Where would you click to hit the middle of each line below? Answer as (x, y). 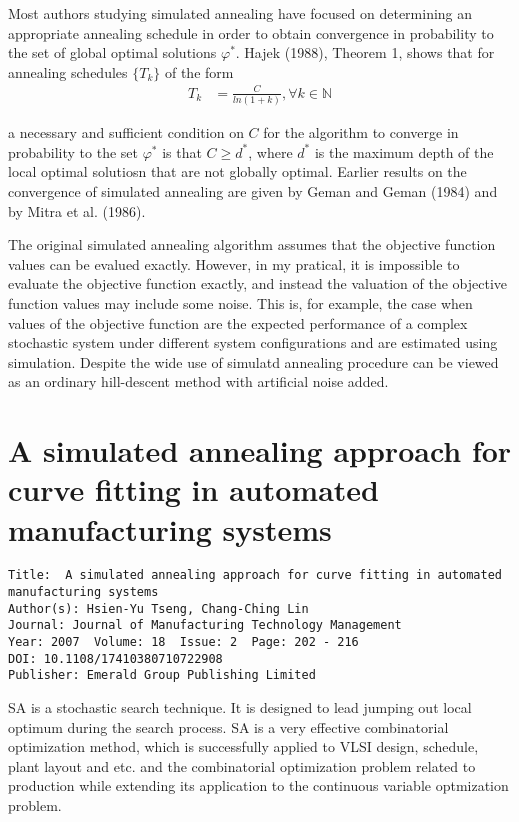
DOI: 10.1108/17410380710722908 (115, 658)
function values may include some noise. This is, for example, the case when (240, 302)
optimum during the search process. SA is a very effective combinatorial (228, 726)
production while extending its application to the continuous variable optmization (258, 785)
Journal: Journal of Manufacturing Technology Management (205, 625)
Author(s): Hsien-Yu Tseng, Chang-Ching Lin (158, 608)
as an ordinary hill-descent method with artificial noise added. (198, 381)
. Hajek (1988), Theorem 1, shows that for (365, 52)
